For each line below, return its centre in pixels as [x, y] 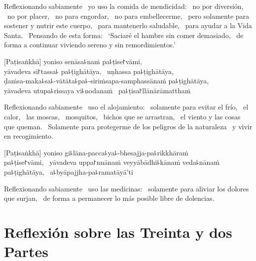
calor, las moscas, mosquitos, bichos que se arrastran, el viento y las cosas [122, 116]
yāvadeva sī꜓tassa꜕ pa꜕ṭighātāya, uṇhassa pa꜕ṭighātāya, [89, 71]
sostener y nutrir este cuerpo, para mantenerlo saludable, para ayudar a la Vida [128, 25]
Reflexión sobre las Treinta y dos [118, 232]
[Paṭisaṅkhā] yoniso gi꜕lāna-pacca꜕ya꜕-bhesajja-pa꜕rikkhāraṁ [96, 152]
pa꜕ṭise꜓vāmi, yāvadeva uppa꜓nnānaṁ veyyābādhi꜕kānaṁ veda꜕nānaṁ [112, 162]
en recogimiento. [29, 136]
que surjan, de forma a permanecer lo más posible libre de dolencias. [109, 198]
